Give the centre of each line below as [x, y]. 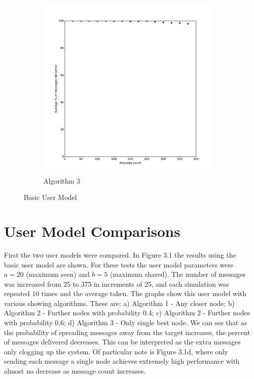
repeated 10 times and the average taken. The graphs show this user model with [125, 293]
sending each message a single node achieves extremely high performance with [122, 361]
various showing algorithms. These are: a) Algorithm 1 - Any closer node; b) [119, 303]
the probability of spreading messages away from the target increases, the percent [127, 332]
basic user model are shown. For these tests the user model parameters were [119, 264]
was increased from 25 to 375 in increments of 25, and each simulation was [117, 284]
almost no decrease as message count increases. [75, 371]
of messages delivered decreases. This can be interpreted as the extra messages [122, 342]
